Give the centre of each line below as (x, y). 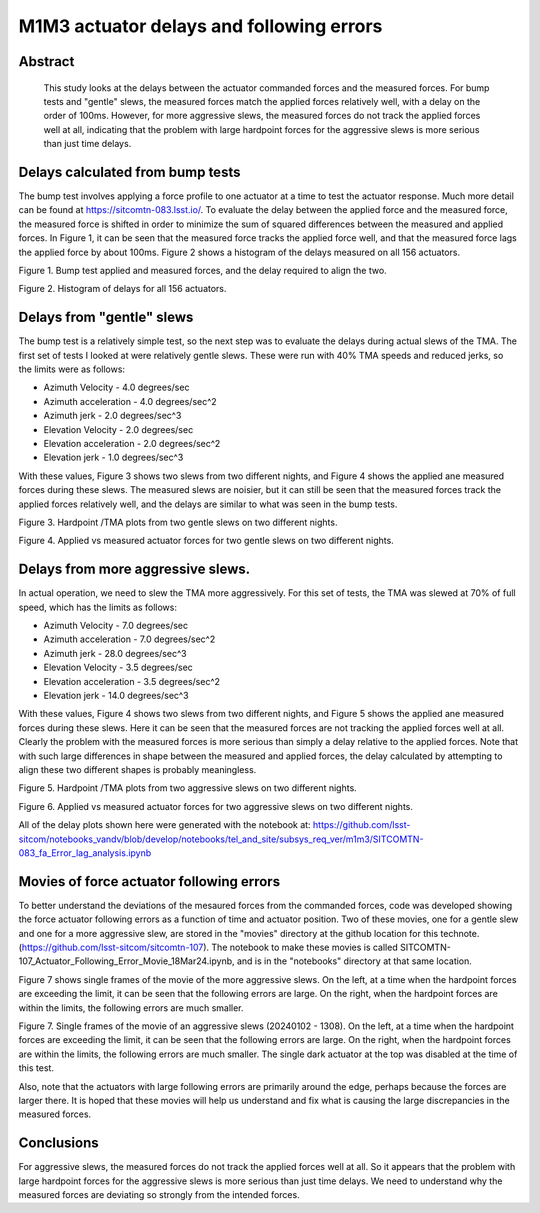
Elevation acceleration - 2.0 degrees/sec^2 (132, 444)
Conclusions (58, 1143)
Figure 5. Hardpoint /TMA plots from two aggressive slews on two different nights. (187, 788)
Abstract (46, 61)
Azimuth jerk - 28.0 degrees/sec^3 (115, 653)
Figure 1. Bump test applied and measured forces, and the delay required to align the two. (202, 270)
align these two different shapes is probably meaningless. (137, 769)
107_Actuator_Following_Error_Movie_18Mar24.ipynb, (126, 961)
